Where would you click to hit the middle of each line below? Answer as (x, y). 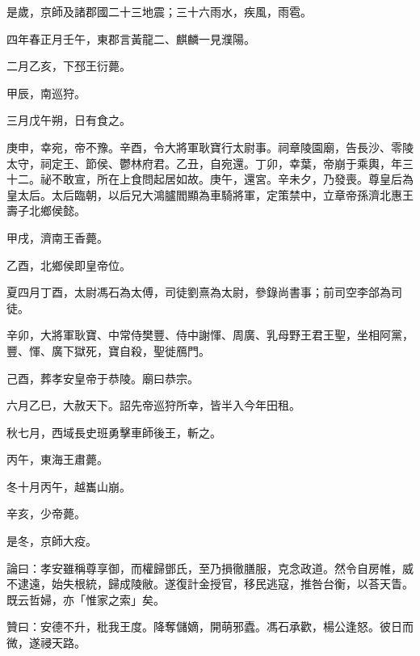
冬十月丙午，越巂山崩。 (69, 486)
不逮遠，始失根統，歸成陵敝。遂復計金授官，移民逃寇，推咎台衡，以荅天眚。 (210, 584)
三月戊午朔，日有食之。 (69, 120)
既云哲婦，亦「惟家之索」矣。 (86, 599)
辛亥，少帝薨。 (46, 513)
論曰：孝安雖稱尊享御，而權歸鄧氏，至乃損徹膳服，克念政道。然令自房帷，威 (210, 568)
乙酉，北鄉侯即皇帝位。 (69, 265)
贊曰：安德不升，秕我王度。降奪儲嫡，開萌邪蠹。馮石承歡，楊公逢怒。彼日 (204, 627)
